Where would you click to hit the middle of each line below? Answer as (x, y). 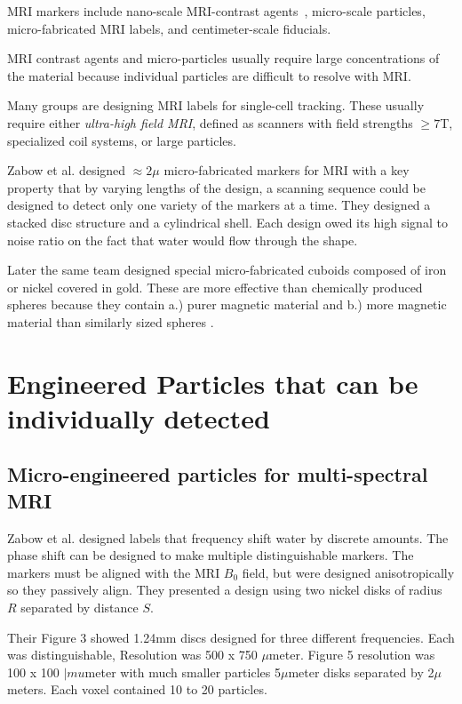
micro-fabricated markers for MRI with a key (287, 170)
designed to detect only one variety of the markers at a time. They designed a (219, 205)
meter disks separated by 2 (361, 672)
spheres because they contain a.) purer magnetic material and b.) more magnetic (227, 304)
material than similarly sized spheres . (111, 321)
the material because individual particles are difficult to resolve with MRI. (209, 75)
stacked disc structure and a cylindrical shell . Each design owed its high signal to (227, 222)
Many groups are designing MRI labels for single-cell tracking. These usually (216, 105)
